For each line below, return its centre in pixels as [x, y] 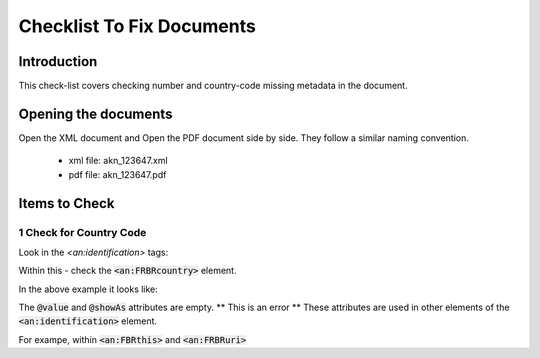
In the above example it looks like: [88, 289]
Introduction [58, 61]
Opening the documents [95, 113]
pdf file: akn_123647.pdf [117, 174]
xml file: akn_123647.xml [118, 161]
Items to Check [66, 203]
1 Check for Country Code [82, 232]
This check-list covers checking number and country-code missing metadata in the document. [213, 86]
